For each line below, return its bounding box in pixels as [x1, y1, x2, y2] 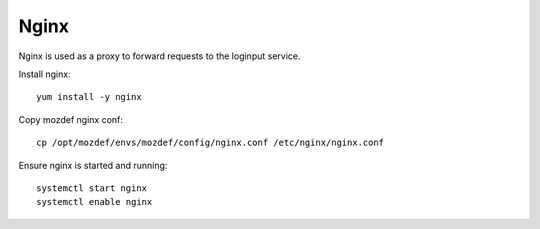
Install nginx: [18, 68, 71, 80]
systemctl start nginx [36, 182, 148, 194]
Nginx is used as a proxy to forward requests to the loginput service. [18, 50, 301, 62]
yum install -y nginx [36, 91, 142, 103]
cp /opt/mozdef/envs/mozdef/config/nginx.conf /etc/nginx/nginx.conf [36, 137, 385, 149]
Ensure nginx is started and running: [18, 159, 168, 171]
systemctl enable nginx [36, 196, 153, 208]
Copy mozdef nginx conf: [18, 113, 124, 125]
